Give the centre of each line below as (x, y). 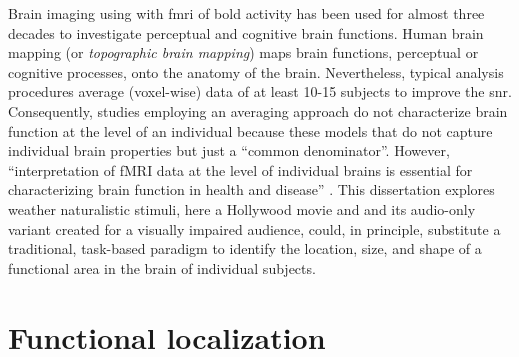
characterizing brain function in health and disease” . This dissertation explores (251, 189)
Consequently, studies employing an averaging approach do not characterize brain (258, 110)
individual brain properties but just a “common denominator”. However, (229, 150)
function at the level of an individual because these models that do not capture (250, 130)
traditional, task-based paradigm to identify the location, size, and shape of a (245, 248)
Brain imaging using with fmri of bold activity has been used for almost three (246, 13)
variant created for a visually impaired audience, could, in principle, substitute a (254, 228)
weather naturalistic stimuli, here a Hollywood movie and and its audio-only (242, 208)
